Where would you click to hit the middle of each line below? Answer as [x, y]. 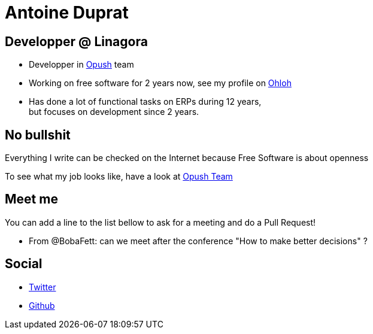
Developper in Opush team [81, 65]
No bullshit [38, 135]
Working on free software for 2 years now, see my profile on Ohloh [160, 83]
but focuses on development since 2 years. [114, 112]
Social [24, 264]
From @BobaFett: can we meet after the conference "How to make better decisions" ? [198, 241]
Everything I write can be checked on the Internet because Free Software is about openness [187, 158]
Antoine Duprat [67, 13]
